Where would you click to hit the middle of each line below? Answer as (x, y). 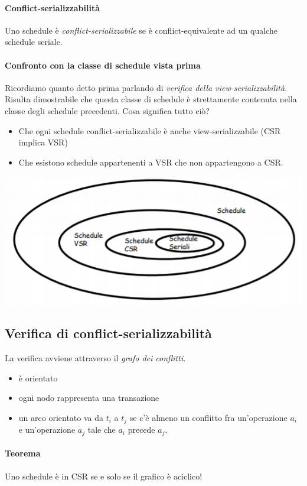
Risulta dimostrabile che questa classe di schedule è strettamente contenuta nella (151, 99)
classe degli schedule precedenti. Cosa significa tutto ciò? (107, 110)
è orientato (38, 378)
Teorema (23, 453)
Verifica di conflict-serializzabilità (108, 333)
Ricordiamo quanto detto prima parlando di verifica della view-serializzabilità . (146, 87)
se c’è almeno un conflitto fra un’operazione (208, 417)
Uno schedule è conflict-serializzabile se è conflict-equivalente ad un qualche (141, 30)
